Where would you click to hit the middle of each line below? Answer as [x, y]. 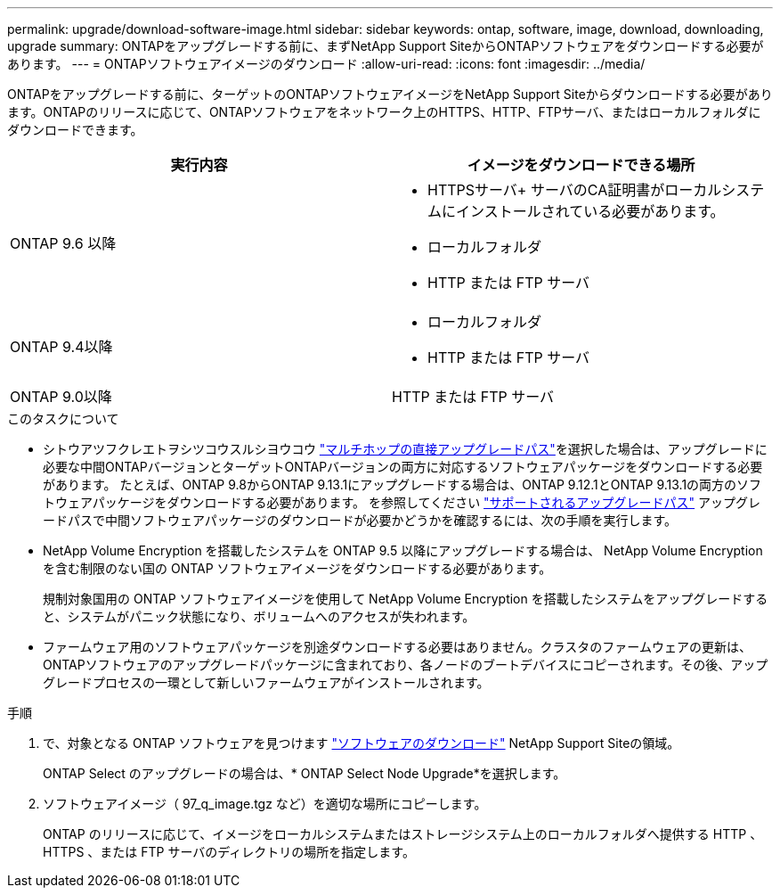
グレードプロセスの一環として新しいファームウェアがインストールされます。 [266, 682]
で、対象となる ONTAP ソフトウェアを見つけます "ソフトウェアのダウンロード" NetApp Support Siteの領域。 [362, 743]
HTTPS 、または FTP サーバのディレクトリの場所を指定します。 [229, 852]
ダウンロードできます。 [75, 130]
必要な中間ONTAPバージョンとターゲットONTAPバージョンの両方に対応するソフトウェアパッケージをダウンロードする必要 [403, 467]
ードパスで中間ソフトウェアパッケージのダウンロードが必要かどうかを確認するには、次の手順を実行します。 [360, 520]
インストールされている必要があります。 [590, 211]
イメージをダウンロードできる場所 [581, 165]
